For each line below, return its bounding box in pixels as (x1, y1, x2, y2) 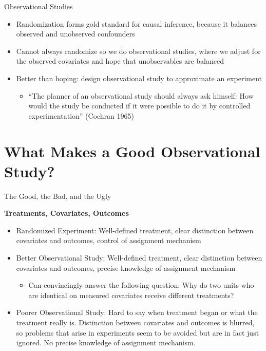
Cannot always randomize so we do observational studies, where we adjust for (16, 45, 261, 56)
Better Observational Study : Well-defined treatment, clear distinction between (16, 252, 262, 263)
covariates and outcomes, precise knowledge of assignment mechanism (16, 262, 236, 273)
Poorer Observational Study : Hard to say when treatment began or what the (16, 307, 258, 318)
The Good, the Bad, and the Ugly (4, 190, 111, 201)
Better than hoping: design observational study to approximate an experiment (16, 72, 262, 83)
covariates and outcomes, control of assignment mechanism (16, 235, 201, 246)
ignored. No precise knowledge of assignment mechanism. (16, 337, 196, 348)
